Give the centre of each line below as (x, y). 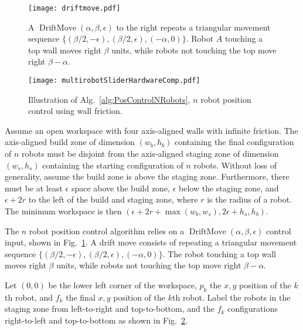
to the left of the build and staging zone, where (113, 199)
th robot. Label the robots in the (231, 297)
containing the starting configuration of (113, 165)
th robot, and (29, 297)
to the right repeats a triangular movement (193, 27)
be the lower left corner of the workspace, (122, 285)
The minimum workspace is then (63, 211)
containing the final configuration (234, 142)
